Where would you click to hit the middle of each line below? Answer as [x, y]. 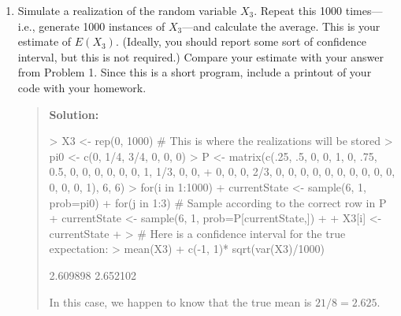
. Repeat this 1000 [298, 10]
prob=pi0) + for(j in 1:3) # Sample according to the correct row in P [218, 202]
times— [364, 10]
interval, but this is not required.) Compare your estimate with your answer [200, 56]
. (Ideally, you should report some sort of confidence [241, 41]
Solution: [74, 114]
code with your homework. [82, 87]
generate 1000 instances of [102, 26]
